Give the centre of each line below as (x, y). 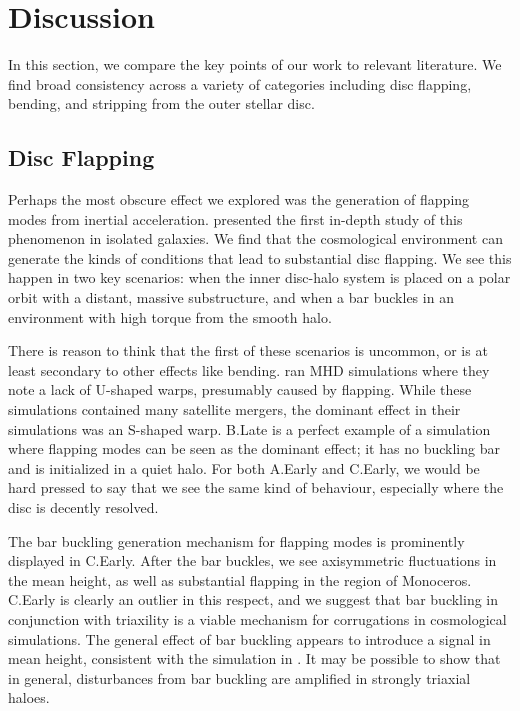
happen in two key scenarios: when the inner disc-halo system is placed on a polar (259, 277)
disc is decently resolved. (83, 507)
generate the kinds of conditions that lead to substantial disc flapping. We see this (260, 257)
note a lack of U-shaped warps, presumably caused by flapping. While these (240, 389)
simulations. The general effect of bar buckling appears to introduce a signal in (249, 638)
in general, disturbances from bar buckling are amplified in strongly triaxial (239, 677)
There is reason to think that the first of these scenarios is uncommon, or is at (248, 350)
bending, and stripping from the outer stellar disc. (161, 103)
